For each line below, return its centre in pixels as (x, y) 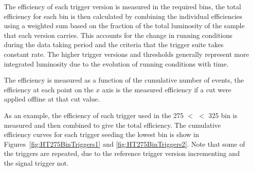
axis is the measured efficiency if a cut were (167, 89)
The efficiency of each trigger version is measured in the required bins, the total (123, 6)
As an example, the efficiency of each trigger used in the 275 (94, 115)
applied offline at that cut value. (52, 99)
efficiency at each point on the (49, 89)
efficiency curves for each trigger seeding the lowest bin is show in (102, 134)
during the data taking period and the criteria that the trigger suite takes (114, 44)
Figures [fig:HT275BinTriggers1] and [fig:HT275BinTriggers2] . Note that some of (125, 144)
